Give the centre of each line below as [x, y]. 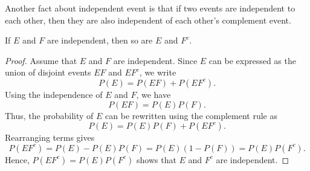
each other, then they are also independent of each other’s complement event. [148, 20]
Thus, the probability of [49, 115]
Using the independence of [54, 94]
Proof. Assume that [41, 60]
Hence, [17, 159]
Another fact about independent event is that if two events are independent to [150, 8]
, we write [158, 72]
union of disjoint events [48, 72]
